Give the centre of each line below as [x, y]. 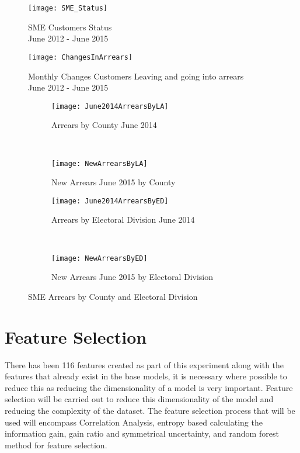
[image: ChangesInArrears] [80, 57]
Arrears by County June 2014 [104, 125]
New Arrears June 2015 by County [114, 182]
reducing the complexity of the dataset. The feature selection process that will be [150, 410]
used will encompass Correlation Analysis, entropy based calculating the [134, 422]
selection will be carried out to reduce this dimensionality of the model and [139, 399]
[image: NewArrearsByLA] [100, 163]
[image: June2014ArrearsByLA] [110, 106]
